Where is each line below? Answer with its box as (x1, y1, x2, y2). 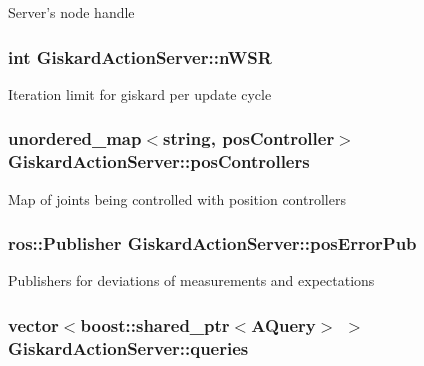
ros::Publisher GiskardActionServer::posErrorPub (8, 231, 417, 256)
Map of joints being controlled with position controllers (8, 188, 346, 209)
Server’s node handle (8, 2, 135, 22)
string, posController (163, 126, 335, 151)
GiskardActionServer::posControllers (8, 149, 310, 174)
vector (8, 312, 59, 337)
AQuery (251, 312, 316, 337)
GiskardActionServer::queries (8, 335, 249, 360)
